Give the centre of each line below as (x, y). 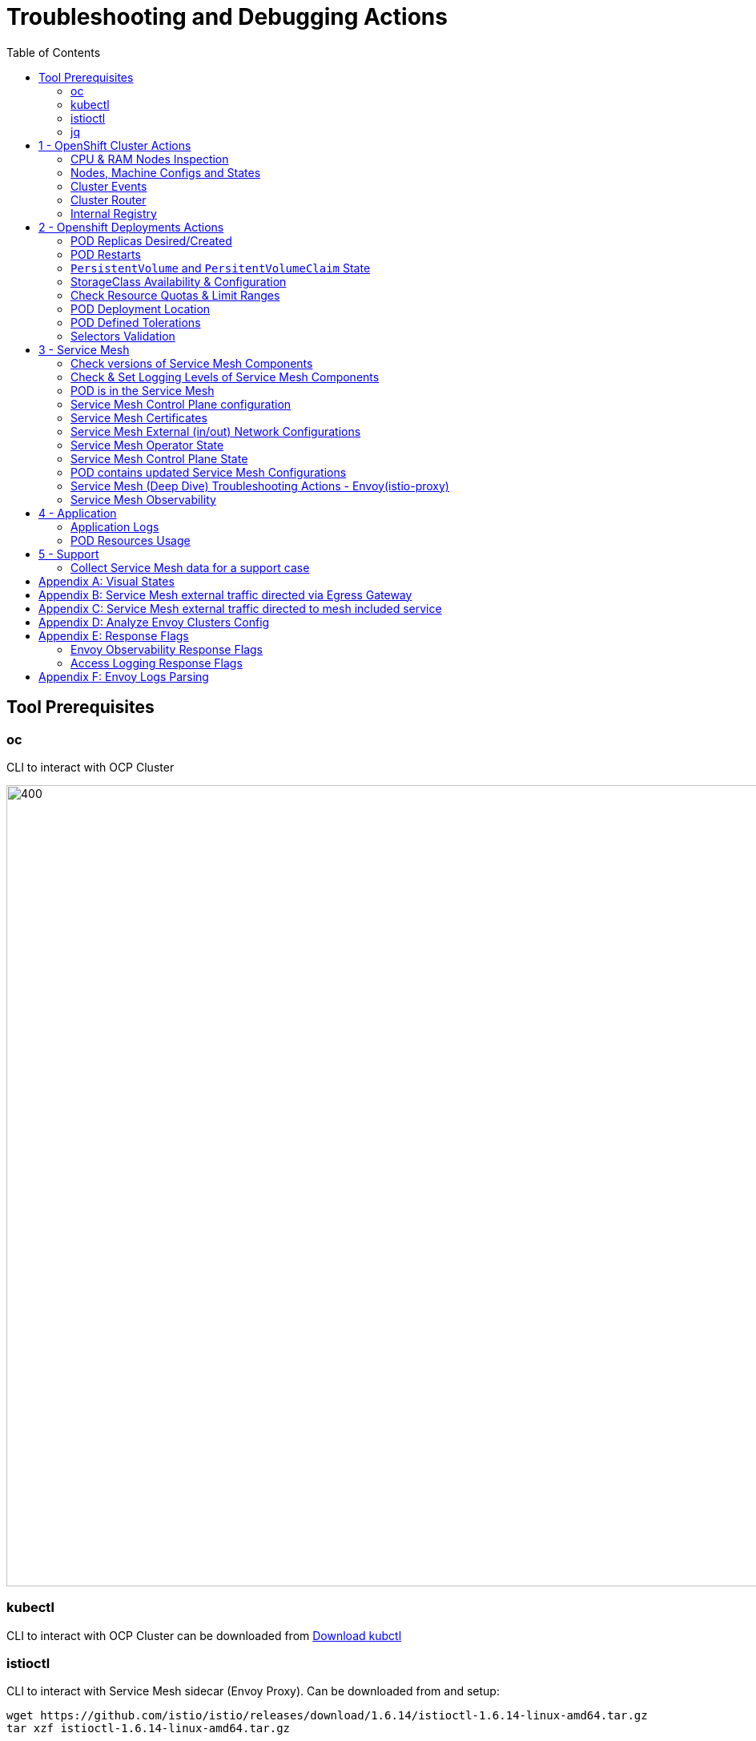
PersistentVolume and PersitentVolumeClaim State (221, 268)
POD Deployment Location (141, 308)
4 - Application (78, 513)
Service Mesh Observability (143, 499)
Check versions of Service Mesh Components (192, 363)
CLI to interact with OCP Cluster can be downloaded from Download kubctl (204, 1635)
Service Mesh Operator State (147, 445)
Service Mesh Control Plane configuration (181, 404)
